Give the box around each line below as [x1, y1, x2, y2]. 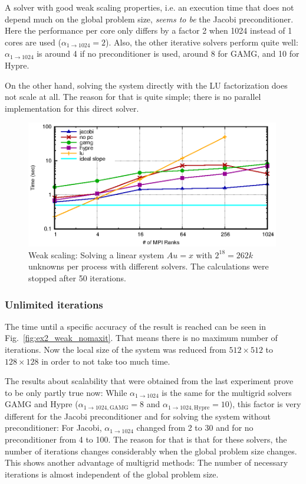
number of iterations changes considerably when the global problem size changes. [5, 444, 297, 457]
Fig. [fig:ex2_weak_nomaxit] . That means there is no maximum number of [5, 332, 278, 344]
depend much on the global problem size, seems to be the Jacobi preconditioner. [5, 12, 294, 25]
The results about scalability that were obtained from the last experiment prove [5, 375, 294, 387]
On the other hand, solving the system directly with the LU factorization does [5, 79, 288, 91]
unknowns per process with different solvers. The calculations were [28, 260, 269, 272]
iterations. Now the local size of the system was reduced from [5, 343, 226, 355]
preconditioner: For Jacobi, [5, 421, 102, 434]
